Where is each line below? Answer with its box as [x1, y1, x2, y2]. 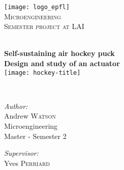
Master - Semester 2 [4, 130, 67, 141]
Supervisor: [4, 148, 39, 158]
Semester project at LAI [4, 21, 84, 32]
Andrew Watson [4, 110, 56, 121]
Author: [4, 100, 28, 111]
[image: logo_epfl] [4, 4, 70, 11]
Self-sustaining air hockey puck [4, 48, 115, 59]
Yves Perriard [4, 157, 50, 168]
